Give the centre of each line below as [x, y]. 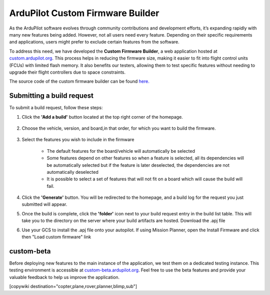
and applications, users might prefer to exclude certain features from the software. [94, 42]
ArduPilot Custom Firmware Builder [84, 13]
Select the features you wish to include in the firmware [78, 140]
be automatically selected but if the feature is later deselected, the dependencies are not [138, 165]
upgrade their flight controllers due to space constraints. [67, 72]
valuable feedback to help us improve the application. [64, 277]
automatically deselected [72, 172]
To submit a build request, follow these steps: [56, 108]
